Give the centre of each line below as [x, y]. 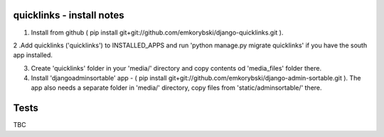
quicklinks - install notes [69, 15]
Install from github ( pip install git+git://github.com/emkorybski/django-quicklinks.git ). [157, 32]
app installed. [33, 55]
